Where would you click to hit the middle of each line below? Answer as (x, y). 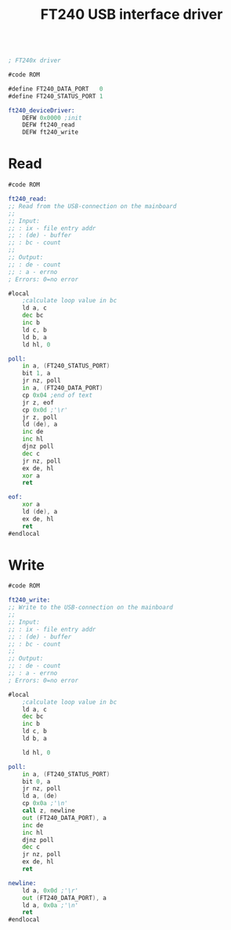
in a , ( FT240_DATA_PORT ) (63, 388)
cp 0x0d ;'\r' (45, 410)
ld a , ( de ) (40, 796)
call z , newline (49, 811)
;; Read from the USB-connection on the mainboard (92, 206)
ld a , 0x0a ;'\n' (51, 905)
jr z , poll (40, 417)
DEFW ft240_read (49, 125)
